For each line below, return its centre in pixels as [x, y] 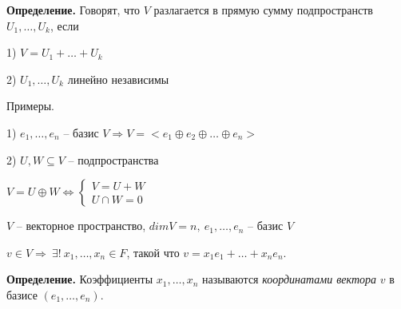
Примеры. [30, 106]
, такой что [153, 252]
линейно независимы [118, 79]
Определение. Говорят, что [73, 10]
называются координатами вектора [290, 279]
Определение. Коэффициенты [80, 279]
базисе [22, 294]
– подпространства [113, 159]
